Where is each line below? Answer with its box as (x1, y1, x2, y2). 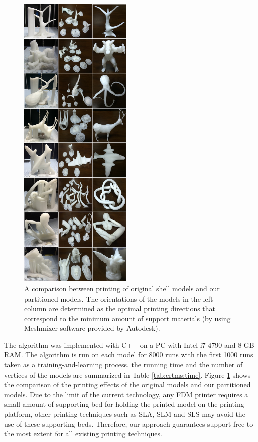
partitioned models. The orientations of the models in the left (24, 293, 213, 304)
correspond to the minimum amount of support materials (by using (24, 313, 231, 323)
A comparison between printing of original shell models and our (24, 283, 220, 293)
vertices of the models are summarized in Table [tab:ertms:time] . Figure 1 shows (4, 369, 251, 380)
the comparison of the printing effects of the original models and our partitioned (4, 379, 251, 390)
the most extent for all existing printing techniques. (4, 428, 162, 439)
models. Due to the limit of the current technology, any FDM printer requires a (4, 389, 248, 399)
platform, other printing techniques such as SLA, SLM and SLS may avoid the (4, 409, 245, 419)
